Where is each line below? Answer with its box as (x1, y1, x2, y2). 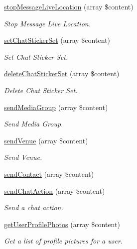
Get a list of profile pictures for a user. (4, 236, 123, 246)
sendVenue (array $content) (4, 135, 88, 145)
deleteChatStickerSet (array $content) (4, 68, 120, 79)
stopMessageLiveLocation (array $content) (4, 1, 134, 11)
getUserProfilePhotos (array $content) (4, 219, 120, 229)
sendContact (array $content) (4, 168, 94, 179)
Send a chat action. (4, 202, 63, 213)
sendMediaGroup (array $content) (4, 102, 108, 112)
